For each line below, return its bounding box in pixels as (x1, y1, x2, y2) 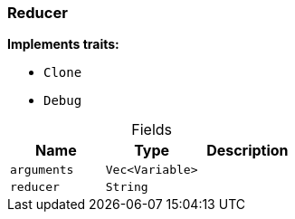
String (105, 180, 148, 195)
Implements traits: (7, 36, 119, 52)
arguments (10, 163, 74, 177)
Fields (131, 120, 172, 139)
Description (206, 141, 289, 160)
